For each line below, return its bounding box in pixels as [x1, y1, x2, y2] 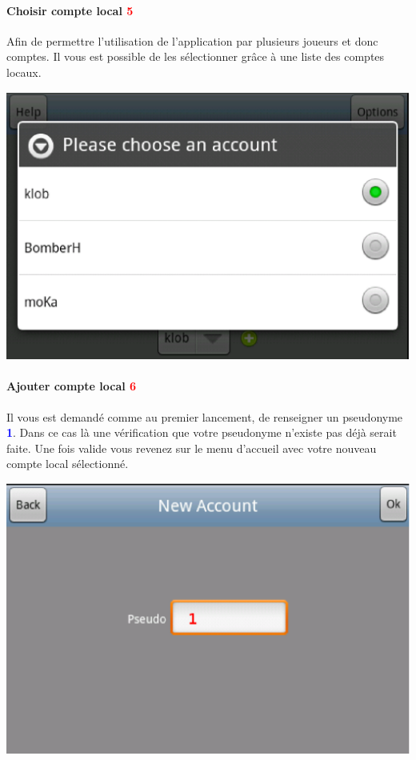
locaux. [6, 63, 42, 80]
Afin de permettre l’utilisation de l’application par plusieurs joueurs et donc [6, 32, 378, 49]
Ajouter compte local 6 [6, 378, 137, 394]
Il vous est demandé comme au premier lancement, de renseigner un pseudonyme [6, 408, 403, 425]
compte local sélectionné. [6, 455, 129, 472]
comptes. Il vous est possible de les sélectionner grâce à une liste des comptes [6, 48, 385, 65]
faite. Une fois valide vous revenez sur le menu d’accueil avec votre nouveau [6, 439, 377, 456]
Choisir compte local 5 [6, 2, 134, 18]
